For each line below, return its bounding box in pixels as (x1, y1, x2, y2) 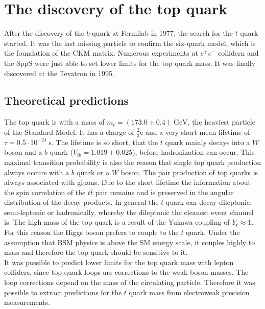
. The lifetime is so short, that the (51, 136, 158, 147)
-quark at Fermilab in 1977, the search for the (89, 28, 233, 38)
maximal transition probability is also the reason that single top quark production (4, 156, 261, 167)
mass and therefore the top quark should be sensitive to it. (4, 247, 188, 257)
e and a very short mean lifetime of (140, 126, 250, 137)
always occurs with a (4, 167, 69, 177)
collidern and (218, 47, 259, 58)
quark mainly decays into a (165, 136, 250, 147)
